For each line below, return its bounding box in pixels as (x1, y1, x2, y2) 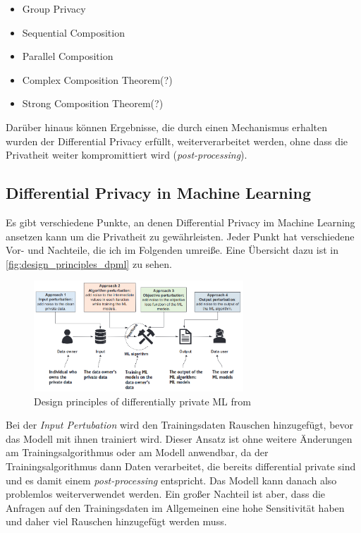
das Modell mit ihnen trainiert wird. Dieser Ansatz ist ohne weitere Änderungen (6, 431, 353, 446)
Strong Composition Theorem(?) (22, 96, 164, 111)
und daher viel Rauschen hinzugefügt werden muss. (6, 514, 227, 529)
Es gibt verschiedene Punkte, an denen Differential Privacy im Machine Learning (6, 214, 355, 229)
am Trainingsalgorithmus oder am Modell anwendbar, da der (6, 445, 269, 460)
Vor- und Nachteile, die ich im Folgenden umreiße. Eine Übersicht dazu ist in (6, 243, 338, 257)
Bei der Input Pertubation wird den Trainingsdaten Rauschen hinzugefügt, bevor (6, 417, 354, 432)
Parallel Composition (22, 49, 114, 63)
